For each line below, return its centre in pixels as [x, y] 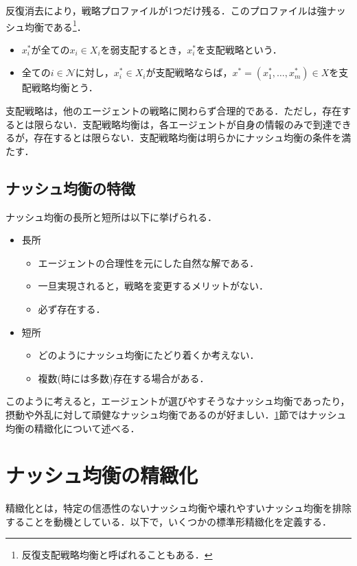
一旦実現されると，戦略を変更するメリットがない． [153, 286]
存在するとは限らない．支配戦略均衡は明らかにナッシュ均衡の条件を [188, 138]
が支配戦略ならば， [189, 72]
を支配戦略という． [239, 49]
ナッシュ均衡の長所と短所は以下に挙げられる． [111, 216]
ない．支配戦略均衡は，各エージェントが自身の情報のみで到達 [193, 124]
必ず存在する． [72, 308]
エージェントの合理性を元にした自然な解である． [149, 262]
